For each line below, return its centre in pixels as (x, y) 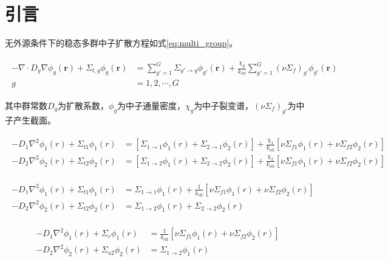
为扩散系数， (83, 105)
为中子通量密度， (151, 105)
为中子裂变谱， (224, 105)
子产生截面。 (30, 120)
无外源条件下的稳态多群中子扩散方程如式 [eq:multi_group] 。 (121, 43)
